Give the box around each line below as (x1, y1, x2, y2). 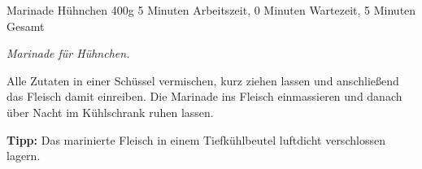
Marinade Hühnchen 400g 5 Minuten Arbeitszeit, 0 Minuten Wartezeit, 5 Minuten (7, 2, 416, 18)
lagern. (7, 147, 41, 164)
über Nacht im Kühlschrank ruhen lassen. (7, 103, 214, 120)
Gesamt (7, 17, 45, 34)
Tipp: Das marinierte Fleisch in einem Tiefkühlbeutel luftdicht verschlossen (7, 131, 385, 148)
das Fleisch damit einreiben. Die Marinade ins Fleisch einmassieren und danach (7, 88, 402, 105)
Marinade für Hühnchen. (7, 45, 130, 62)
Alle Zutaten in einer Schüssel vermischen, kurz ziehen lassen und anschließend (7, 71, 399, 89)
